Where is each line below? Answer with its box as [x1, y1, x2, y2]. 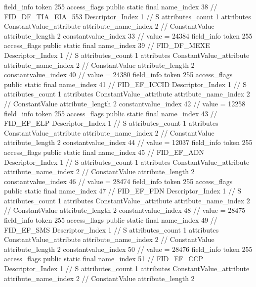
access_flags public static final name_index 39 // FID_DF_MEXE [4, 40, 210, 50]
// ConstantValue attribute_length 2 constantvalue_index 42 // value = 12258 [4, 98, 246, 108]
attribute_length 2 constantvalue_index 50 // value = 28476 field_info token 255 [4, 243, 253, 254]
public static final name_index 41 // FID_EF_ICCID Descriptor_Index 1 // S [4, 79, 247, 89]
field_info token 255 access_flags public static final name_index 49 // [4, 215, 217, 225]
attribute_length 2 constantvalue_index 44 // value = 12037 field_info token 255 [4, 137, 253, 147]
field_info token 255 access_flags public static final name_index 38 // [4, 1, 217, 11]
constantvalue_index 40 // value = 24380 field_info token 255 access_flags [4, 69, 233, 80]
